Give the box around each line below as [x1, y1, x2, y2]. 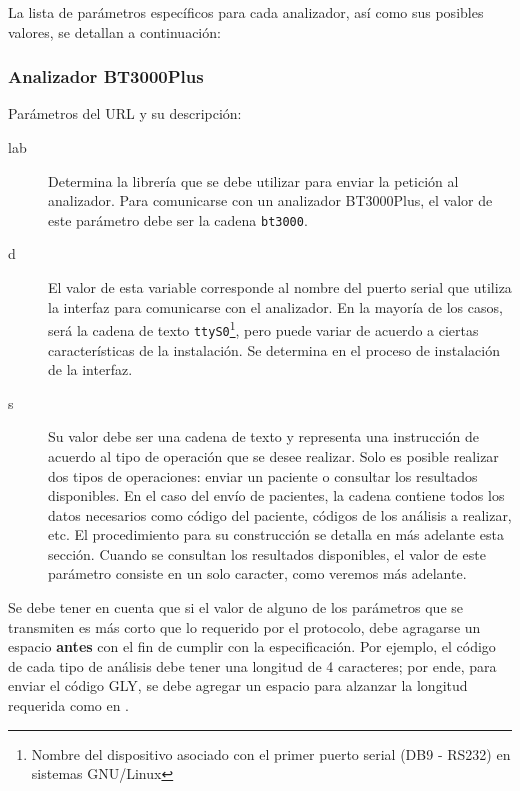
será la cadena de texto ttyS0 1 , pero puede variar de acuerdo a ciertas [48, 317, 479, 340]
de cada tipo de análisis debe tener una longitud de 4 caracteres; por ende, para [8, 655, 497, 676]
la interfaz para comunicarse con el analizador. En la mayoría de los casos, [48, 296, 503, 317]
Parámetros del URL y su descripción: [8, 103, 242, 124]
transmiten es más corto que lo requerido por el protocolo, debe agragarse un [8, 616, 481, 637]
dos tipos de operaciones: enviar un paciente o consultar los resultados [48, 465, 478, 486]
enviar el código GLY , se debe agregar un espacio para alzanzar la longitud [8, 675, 468, 696]
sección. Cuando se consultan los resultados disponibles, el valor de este [48, 543, 486, 564]
